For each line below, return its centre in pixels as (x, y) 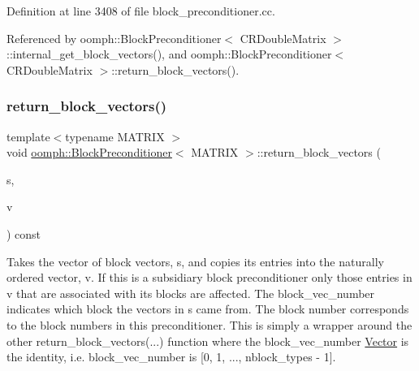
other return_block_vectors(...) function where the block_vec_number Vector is (208, 341)
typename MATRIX (115, 136)
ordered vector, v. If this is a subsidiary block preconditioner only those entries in (209, 277)
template (28, 136)
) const (24, 233)
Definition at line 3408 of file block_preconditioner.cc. (141, 11)
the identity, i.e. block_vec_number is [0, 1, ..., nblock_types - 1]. (171, 357)
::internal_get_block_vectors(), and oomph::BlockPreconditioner (169, 54)
